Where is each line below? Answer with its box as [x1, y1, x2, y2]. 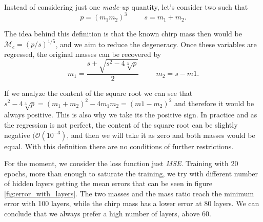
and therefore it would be [174, 97, 254, 108]
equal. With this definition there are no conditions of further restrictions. [4, 140, 234, 151]
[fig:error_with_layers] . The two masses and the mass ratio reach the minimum [4, 188, 254, 198]
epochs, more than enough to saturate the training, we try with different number [4, 168, 258, 178]
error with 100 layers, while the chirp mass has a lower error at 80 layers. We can [4, 198, 259, 209]
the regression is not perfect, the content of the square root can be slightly [4, 119, 238, 130]
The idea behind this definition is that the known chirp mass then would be [4, 28, 242, 39]
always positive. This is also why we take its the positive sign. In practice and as [4, 109, 257, 120]
